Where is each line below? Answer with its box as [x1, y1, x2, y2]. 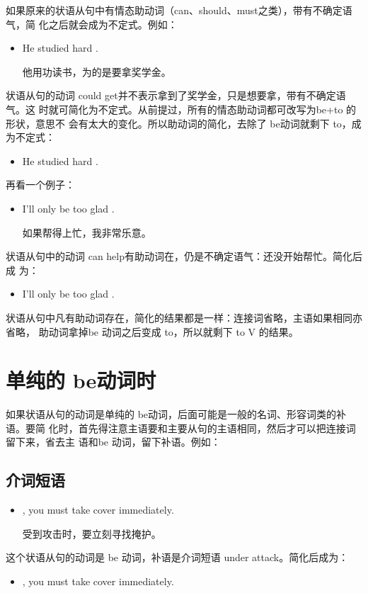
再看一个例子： [6, 177, 75, 192]
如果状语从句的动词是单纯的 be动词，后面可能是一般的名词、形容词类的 [6, 407, 337, 422]
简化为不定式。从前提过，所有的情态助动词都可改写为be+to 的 [68, 101, 357, 116]
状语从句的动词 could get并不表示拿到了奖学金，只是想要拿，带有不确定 [6, 88, 336, 103]
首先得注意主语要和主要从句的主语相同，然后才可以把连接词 [78, 420, 356, 435]
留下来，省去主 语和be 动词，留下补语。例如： [6, 434, 221, 449]
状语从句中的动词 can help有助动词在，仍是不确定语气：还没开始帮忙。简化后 [6, 249, 362, 264]
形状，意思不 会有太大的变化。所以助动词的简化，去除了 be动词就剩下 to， [6, 115, 352, 130]
